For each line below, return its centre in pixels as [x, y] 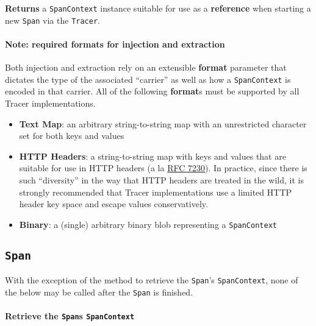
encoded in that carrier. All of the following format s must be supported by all [152, 91]
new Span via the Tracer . [52, 20]
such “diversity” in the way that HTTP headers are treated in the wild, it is [161, 179]
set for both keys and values [72, 136]
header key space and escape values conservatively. [113, 204]
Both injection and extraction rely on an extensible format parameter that [146, 67]
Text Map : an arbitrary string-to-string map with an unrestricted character [163, 123]
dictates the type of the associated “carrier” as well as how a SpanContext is [148, 79]
